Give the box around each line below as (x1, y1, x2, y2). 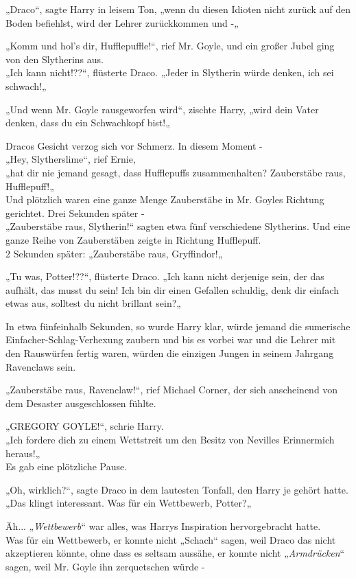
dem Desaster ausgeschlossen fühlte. (5, 395, 156, 410)
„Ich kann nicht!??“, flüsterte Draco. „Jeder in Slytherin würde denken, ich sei (5, 65, 334, 80)
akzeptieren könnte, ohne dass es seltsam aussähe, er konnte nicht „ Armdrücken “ (5, 546, 345, 560)
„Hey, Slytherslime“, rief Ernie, (5, 152, 136, 166)
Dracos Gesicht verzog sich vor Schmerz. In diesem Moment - (5, 138, 263, 152)
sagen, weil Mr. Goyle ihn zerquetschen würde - (5, 559, 205, 573)
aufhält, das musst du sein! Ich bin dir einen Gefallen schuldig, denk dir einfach (5, 282, 339, 297)
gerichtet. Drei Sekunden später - (5, 205, 145, 220)
